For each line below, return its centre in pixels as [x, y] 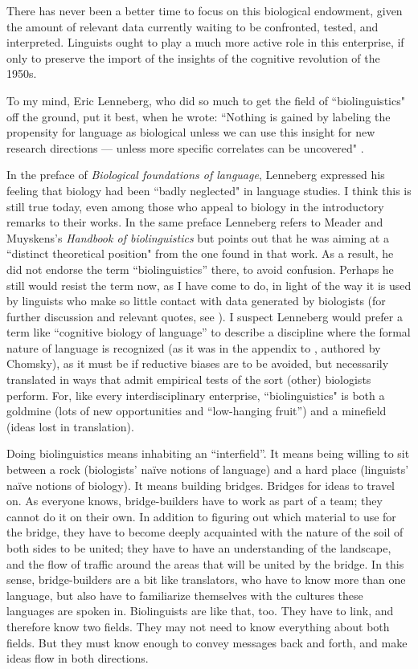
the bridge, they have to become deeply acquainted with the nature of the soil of [205, 532]
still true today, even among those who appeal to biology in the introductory [195, 206]
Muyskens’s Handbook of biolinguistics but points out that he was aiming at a [198, 237]
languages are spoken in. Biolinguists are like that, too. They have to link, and [200, 611]
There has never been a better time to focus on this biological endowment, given [205, 10]
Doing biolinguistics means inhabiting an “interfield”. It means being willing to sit [208, 453]
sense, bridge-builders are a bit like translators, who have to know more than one [206, 579]
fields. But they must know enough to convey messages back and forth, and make [207, 642]
